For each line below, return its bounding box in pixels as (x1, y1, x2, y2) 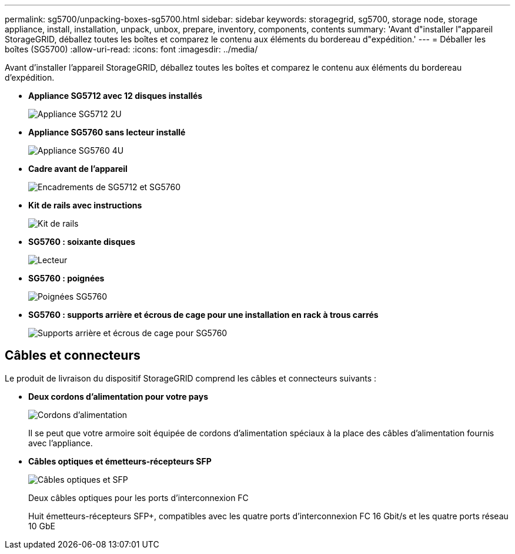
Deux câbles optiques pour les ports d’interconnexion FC (28, 492, 249, 503)
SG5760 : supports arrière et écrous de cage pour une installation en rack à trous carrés (28, 310, 379, 320)
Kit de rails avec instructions (28, 200, 142, 210)
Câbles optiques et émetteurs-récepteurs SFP (28, 456, 212, 466)
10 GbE (28, 520, 55, 531)
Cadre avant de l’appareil (28, 164, 128, 174)
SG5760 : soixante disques (28, 237, 136, 247)
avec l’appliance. (28, 437, 93, 448)
